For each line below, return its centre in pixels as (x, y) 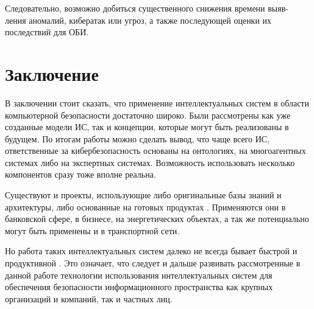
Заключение (52, 73)
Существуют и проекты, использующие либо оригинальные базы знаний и (143, 195)
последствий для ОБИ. (47, 32)
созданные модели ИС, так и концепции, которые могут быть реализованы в (147, 127)
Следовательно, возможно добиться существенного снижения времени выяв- (147, 8)
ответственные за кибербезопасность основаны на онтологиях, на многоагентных (155, 151)
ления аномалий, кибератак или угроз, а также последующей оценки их (138, 20)
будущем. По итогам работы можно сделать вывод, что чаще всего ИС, (137, 138)
